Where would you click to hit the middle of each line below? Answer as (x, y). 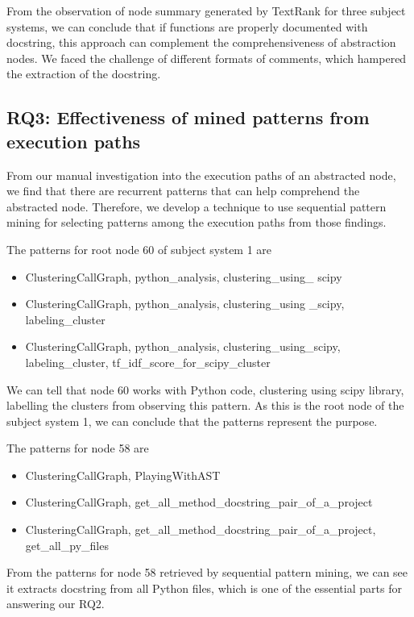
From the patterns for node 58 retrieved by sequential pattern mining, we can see (207, 572)
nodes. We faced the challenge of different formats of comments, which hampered (207, 58)
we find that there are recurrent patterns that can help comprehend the (183, 191)
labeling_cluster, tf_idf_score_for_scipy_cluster (148, 362)
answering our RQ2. (56, 604)
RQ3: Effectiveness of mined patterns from (188, 117)
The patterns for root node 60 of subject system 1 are (139, 249)
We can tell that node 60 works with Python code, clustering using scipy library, (205, 389)
